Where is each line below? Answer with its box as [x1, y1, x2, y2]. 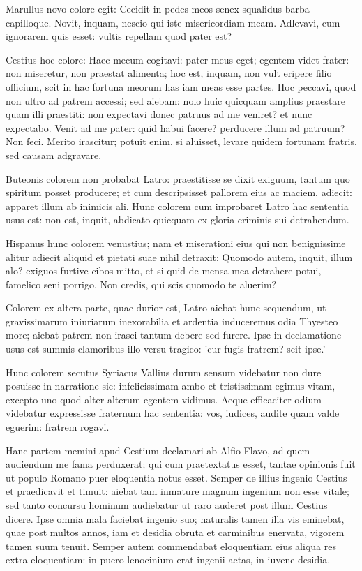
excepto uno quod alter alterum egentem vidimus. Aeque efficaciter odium [6, 392, 322, 406]
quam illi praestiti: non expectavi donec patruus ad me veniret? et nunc [6, 107, 312, 121]
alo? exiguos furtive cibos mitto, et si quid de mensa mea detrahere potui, [6, 263, 322, 278]
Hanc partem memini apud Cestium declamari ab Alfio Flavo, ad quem [6, 443, 310, 457]
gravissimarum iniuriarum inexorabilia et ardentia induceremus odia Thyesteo [6, 313, 338, 328]
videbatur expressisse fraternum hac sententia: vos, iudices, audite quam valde [6, 406, 340, 420]
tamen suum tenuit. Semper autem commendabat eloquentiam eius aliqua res [6, 538, 336, 553]
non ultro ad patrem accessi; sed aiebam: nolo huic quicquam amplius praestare [6, 93, 346, 107]
